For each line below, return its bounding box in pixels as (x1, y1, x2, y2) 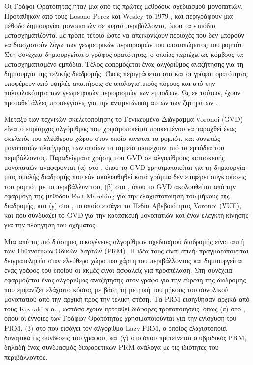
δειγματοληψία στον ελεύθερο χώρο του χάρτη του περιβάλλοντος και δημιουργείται (4, 255, 243, 265)
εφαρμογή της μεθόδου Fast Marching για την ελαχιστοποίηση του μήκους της (4, 191, 230, 201)
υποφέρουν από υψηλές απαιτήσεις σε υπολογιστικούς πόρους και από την (4, 78, 215, 88)
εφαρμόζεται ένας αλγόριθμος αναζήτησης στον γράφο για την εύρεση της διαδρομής (4, 275, 246, 285)
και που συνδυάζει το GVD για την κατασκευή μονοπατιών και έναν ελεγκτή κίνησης (4, 210, 249, 220)
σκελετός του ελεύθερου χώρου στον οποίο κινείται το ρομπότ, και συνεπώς (4, 133, 220, 143)
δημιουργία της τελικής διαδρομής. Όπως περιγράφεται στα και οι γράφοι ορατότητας (4, 68, 248, 79)
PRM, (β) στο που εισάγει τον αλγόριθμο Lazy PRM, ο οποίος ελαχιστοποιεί (4, 323, 227, 333)
